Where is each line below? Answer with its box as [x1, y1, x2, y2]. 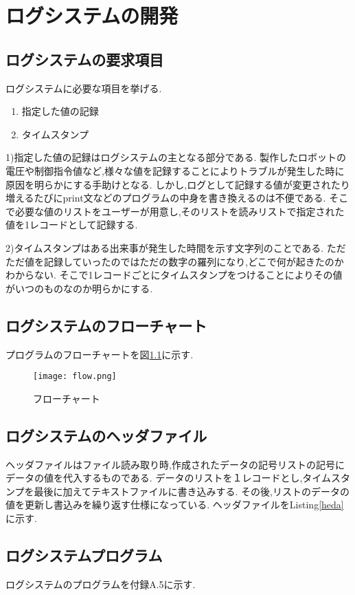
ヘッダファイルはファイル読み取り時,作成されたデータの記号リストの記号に [5, 457, 345, 471]
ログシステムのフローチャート [5, 314, 207, 336]
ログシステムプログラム [5, 544, 163, 565]
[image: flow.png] [33, 371, 117, 382]
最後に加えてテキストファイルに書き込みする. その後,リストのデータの [34, 484, 350, 498]
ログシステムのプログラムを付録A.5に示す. [5, 576, 196, 591]
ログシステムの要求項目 [5, 48, 164, 69]
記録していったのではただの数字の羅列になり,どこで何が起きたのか [43, 254, 344, 268]
